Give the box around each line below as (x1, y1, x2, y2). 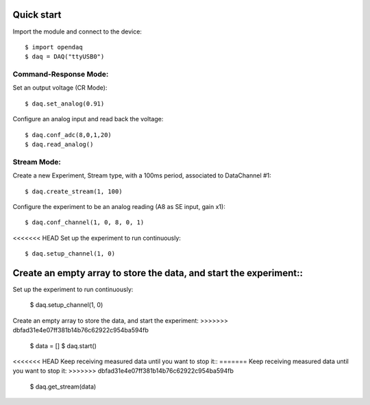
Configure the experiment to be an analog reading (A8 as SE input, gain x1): (12, 202, 225, 210)
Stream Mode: (12, 157, 61, 167)
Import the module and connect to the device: (12, 27, 142, 36)
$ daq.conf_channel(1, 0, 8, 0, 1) (25, 219, 145, 226)
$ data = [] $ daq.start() (29, 341, 97, 349)
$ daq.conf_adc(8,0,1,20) (25, 131, 112, 138)
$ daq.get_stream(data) (29, 382, 97, 391)
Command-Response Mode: (12, 69, 109, 79)
